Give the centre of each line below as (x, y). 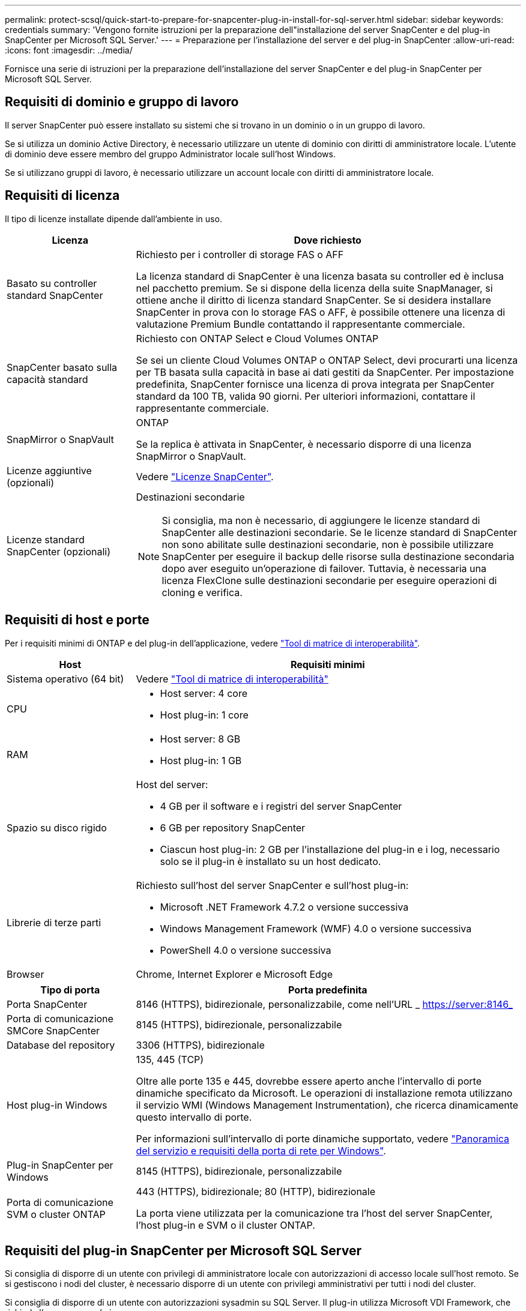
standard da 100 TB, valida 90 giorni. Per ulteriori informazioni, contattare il (306, 396)
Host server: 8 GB (200, 739)
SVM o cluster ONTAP (56, 1214)
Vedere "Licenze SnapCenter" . (205, 476)
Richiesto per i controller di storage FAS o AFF (240, 254)
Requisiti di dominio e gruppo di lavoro (122, 102)
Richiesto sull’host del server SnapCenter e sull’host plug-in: (272, 885)
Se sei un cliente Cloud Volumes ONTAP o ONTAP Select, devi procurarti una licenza (327, 360)
